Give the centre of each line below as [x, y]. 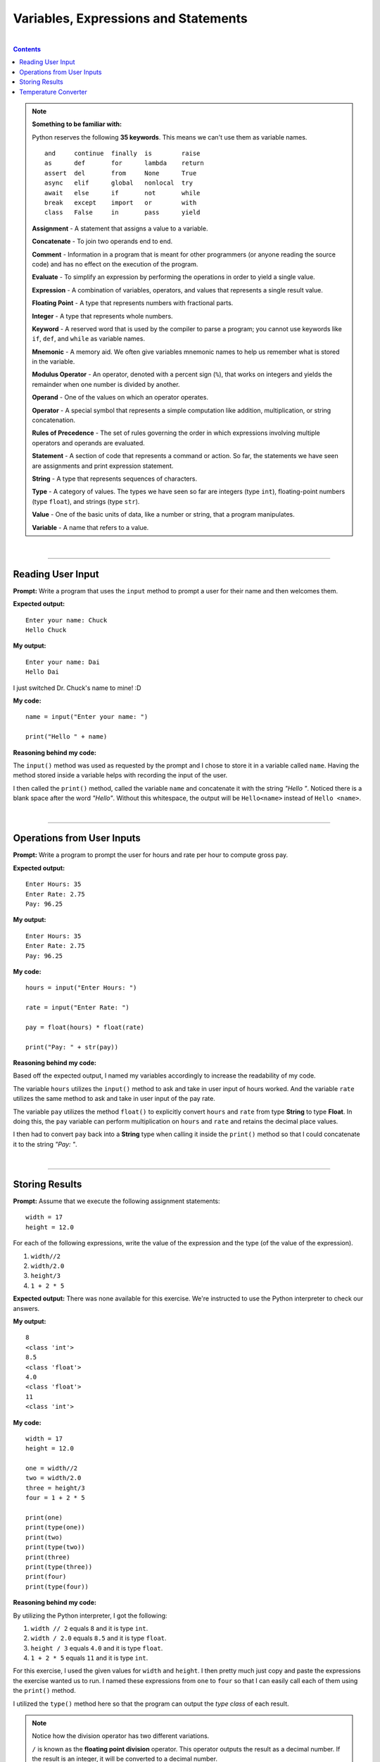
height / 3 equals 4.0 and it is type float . [97, 1648]
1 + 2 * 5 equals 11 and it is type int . [89, 1658]
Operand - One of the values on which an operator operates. [120, 398]
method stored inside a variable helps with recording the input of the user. [120, 775]
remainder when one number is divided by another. [106, 384]
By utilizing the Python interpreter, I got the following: [90, 1615]
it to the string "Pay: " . [45, 1144]
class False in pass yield [122, 212]
